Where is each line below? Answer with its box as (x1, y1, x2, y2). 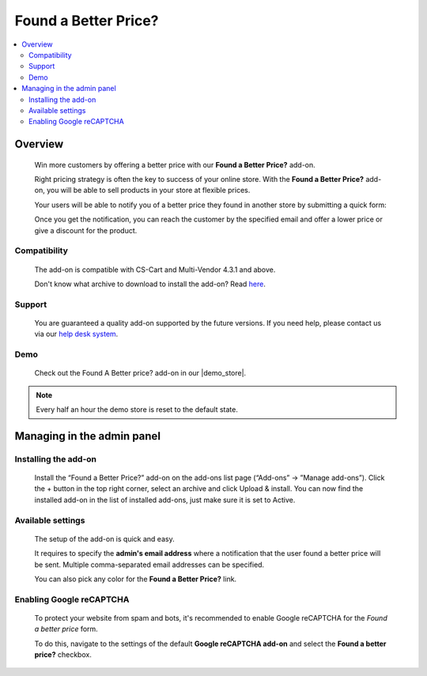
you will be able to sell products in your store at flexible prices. (46, 186, 251, 195)
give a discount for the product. (34, 225, 138, 235)
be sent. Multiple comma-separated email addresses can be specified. (34, 560, 265, 569)
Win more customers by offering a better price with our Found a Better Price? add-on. (34, 160, 316, 169)
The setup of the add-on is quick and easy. (34, 534, 175, 543)
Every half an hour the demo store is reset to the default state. (36, 405, 239, 414)
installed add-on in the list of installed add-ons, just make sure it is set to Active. (34, 495, 296, 504)
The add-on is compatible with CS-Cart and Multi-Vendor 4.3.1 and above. (34, 265, 276, 274)
